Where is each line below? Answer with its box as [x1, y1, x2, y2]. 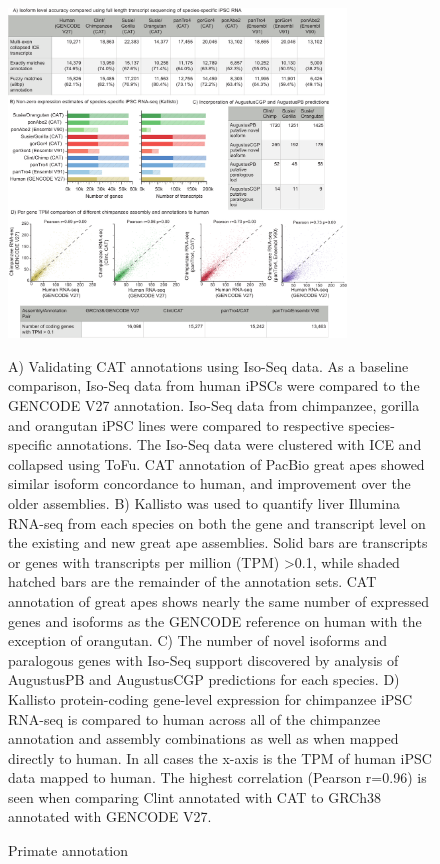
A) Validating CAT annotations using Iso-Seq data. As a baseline [8, 355, 409, 376]
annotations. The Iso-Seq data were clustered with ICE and [56, 434, 422, 455]
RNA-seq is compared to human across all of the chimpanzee [8, 708, 381, 729]
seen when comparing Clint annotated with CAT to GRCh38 [8, 786, 381, 807]
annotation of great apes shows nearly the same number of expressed [8, 590, 429, 611]
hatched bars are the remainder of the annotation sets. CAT [8, 571, 377, 592]
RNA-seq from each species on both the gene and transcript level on [8, 512, 426, 533]
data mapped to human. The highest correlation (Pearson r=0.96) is [8, 767, 427, 788]
